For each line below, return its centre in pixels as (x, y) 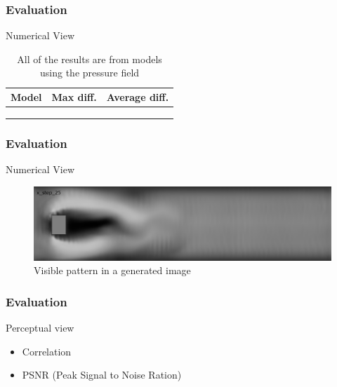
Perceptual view (40, 328)
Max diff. (74, 97)
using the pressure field (90, 73)
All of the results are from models (90, 59)
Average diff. (138, 97)
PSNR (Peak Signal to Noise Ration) (102, 375)
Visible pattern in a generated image (112, 270)
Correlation (47, 351)
